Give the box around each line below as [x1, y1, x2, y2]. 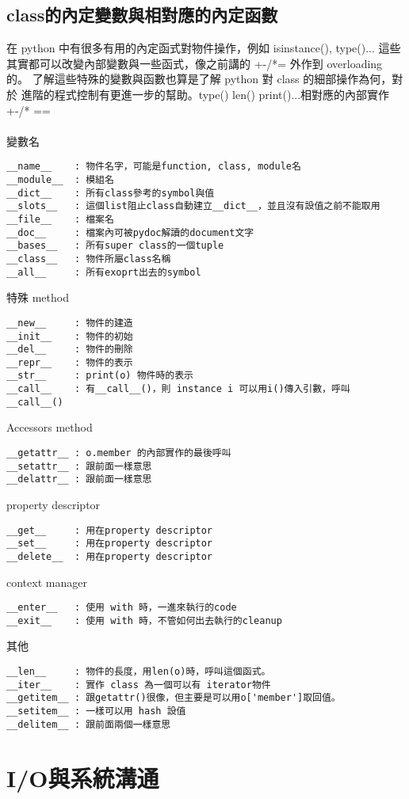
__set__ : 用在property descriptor [6, 538, 213, 550]
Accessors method [6, 419, 93, 436]
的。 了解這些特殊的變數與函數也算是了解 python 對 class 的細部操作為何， [6, 70, 392, 87]
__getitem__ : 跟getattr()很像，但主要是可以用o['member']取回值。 [6, 692, 341, 704]
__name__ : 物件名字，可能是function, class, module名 [6, 161, 301, 173]
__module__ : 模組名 [6, 174, 114, 186]
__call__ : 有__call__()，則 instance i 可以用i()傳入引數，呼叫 [6, 383, 350, 395]
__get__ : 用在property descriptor [6, 524, 213, 536]
